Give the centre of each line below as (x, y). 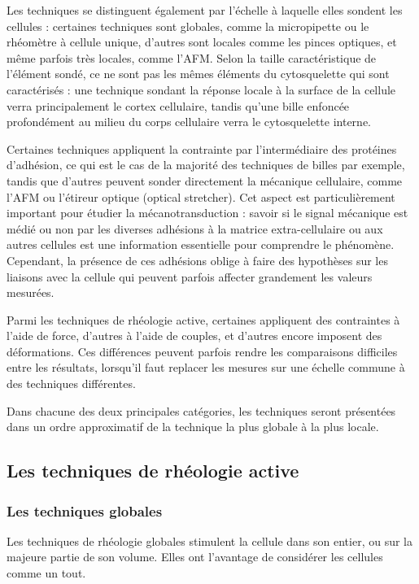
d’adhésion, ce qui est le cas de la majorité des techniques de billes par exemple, (206, 165)
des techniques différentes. (71, 384)
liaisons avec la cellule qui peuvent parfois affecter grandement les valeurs (190, 276)
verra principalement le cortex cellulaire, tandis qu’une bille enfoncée (178, 105)
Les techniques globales (85, 510)
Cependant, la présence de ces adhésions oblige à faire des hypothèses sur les (197, 260)
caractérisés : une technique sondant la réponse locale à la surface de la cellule (201, 89)
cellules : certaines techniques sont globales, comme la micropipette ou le (188, 26)
